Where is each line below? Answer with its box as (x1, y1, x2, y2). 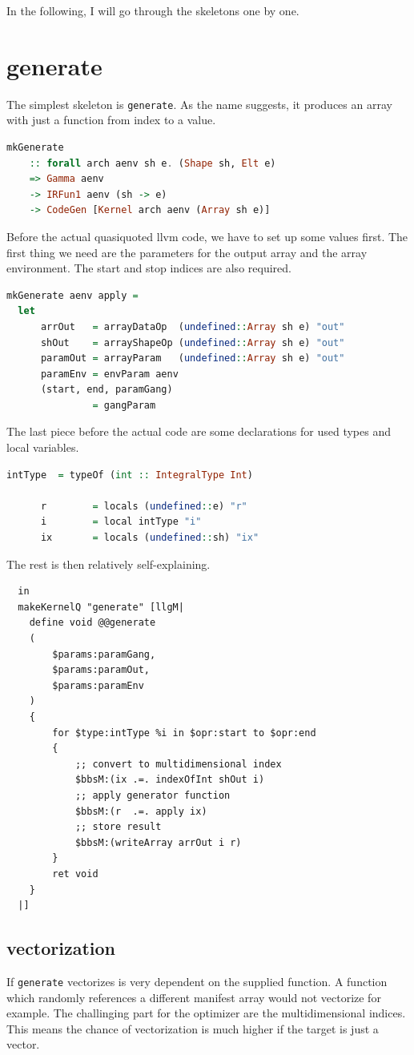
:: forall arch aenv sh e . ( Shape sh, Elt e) (29, 157, 276, 169)
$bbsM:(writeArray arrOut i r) (74, 836, 242, 848)
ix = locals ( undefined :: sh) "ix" (40, 532, 259, 544)
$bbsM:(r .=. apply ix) (74, 805, 207, 817)
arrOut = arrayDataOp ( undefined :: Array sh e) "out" (40, 320, 345, 332)
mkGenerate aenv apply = (6, 289, 139, 301)
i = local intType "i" (40, 516, 202, 528)
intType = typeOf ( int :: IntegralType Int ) (6, 469, 253, 481)
